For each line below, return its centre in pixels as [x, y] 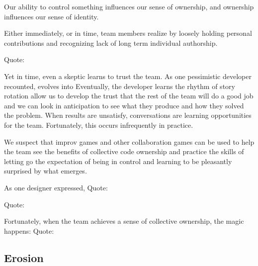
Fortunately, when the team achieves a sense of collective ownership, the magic [124, 221]
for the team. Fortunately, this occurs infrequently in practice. [99, 125]
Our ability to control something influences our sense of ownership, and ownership [129, 6]
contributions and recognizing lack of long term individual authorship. [111, 43]
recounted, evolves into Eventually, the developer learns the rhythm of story [120, 86]
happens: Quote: [29, 230]
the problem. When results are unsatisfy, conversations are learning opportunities [128, 115]
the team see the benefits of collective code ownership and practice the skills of [124, 151]
